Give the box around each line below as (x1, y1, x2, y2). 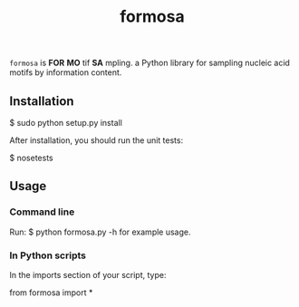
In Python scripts (9, 249, 86, 262)
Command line (9, 206, 75, 218)
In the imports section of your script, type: (9, 269, 167, 280)
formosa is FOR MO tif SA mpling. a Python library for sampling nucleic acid (9, 57, 290, 69)
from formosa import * (9, 287, 93, 298)
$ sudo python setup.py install (9, 118, 122, 128)
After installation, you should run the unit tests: (9, 135, 184, 146)
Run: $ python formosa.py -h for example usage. (9, 226, 192, 237)
